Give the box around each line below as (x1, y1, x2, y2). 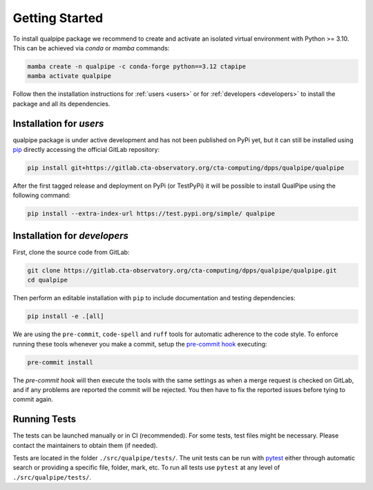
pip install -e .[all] (27, 313, 104, 320)
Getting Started (12, 10, 104, 26)
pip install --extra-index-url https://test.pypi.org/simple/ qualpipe (27, 210, 276, 217)
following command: (12, 191, 71, 199)
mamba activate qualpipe (27, 72, 112, 80)
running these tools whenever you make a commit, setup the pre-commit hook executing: (12, 340, 267, 348)
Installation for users (12, 117, 104, 129)
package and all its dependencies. (12, 99, 111, 108)
